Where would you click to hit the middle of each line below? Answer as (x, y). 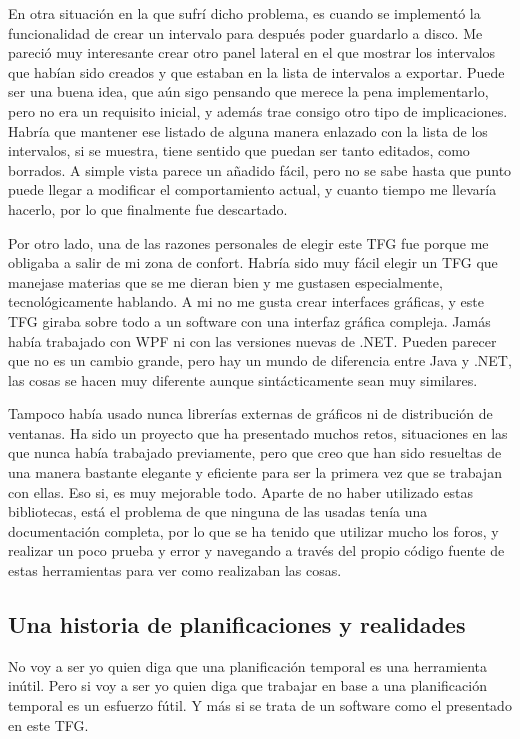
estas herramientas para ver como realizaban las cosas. (175, 570)
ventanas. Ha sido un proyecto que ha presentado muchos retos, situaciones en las (258, 432)
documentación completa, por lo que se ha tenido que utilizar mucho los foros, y (253, 530)
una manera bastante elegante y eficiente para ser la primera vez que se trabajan (255, 472)
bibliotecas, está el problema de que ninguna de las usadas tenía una (218, 511)
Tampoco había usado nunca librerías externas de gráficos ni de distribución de (250, 413)
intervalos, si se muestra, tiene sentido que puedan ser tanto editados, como (239, 150)
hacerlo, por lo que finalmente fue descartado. (148, 208)
